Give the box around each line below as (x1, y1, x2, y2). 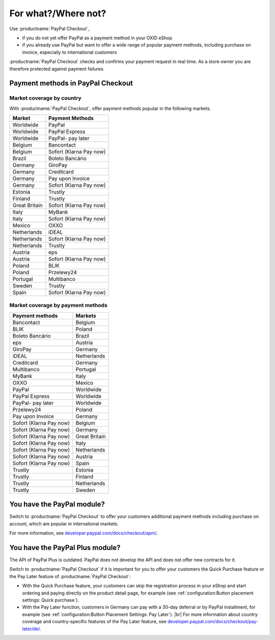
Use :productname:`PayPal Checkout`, (9, 26, 90, 32)
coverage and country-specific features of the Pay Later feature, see (22, 619, 167, 625)
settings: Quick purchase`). (22, 597, 79, 603)
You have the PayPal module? (9, 500, 105, 509)
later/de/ (22, 626, 40, 632)
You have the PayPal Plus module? (9, 543, 121, 552)
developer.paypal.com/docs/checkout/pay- (167, 619, 259, 625)
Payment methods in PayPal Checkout (9, 79, 133, 88)
